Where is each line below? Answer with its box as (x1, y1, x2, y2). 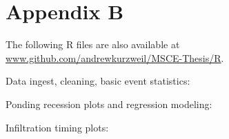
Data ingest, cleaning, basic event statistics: (6, 74, 190, 88)
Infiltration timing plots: (6, 120, 109, 134)
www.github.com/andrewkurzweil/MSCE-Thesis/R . (6, 50, 224, 65)
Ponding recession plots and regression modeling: (6, 96, 212, 111)
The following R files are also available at (6, 37, 180, 52)
